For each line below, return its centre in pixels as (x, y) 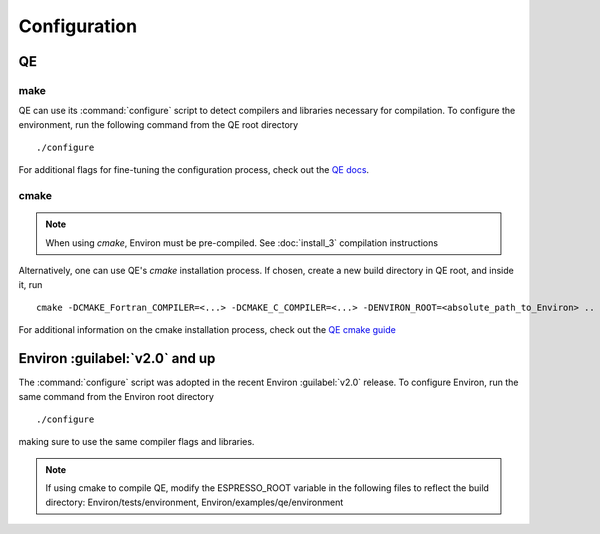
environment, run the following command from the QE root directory (158, 124)
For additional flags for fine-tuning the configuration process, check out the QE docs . (194, 170)
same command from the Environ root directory (116, 396)
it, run (30, 284)
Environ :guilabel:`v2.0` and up (117, 358)
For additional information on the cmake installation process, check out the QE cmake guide (207, 330)
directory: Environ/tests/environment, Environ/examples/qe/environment (194, 502)
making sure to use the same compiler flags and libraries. (136, 442)
